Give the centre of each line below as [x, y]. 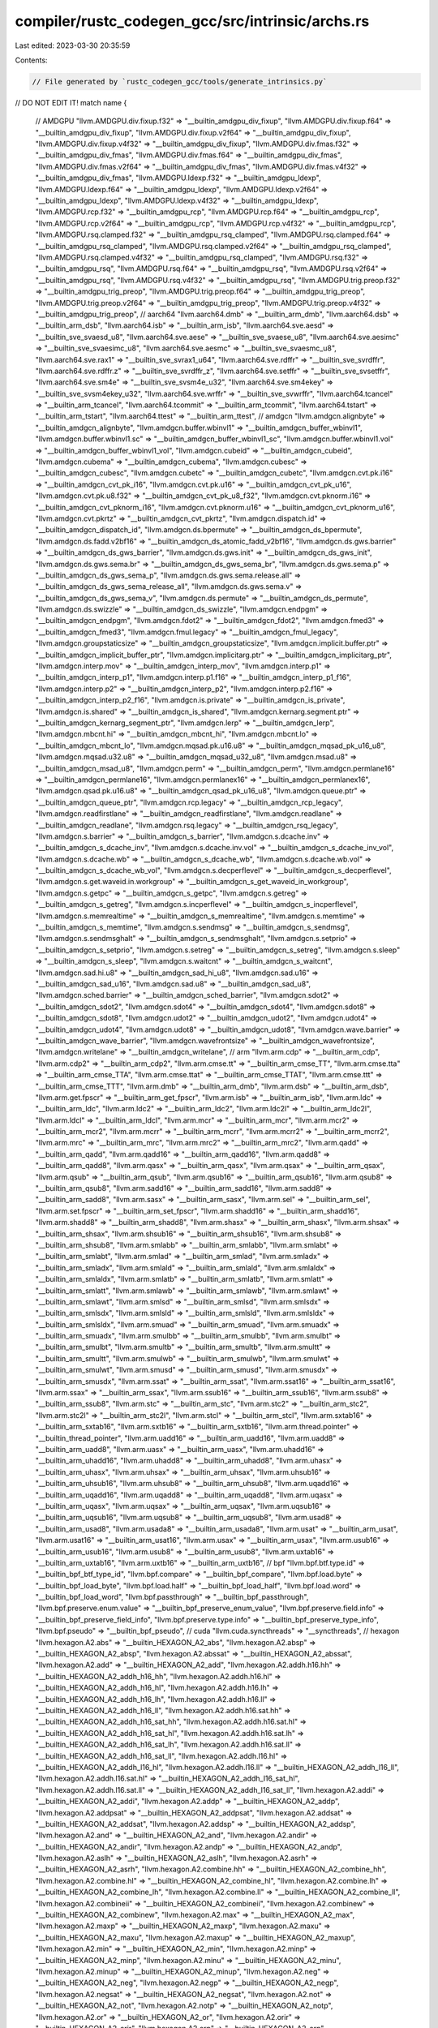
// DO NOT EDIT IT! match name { [71, 102]
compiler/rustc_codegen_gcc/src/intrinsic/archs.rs [192, 21]
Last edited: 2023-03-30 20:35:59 [73, 45]
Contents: [31, 60]
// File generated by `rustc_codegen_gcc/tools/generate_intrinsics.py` [180, 82]
